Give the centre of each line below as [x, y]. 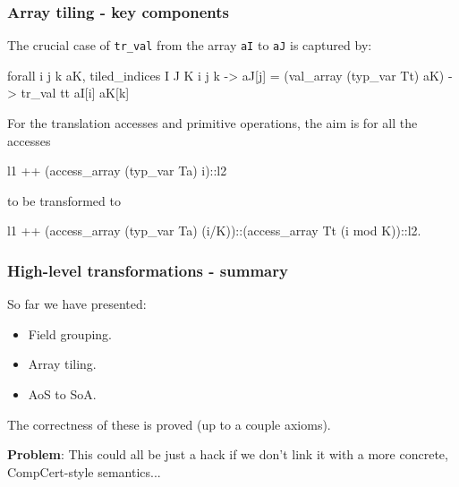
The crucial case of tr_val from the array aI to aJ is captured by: [190, 45]
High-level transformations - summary [148, 270]
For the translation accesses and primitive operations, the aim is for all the [212, 123]
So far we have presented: [77, 304]
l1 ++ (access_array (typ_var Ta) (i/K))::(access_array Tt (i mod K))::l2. [214, 231]
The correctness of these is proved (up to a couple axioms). [169, 424]
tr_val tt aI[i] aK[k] [75, 93]
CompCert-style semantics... [84, 471]
